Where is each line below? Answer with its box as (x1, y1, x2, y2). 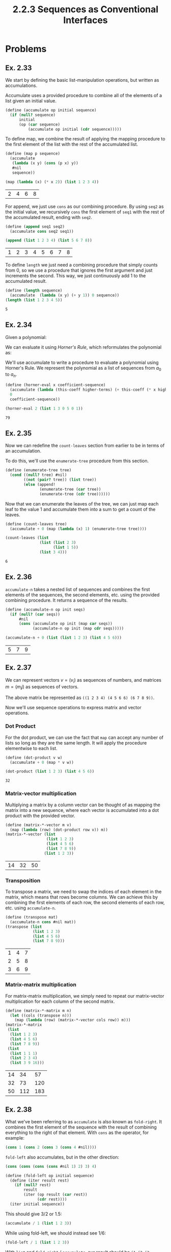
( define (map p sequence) (5, 151, 60, 156)
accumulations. (5, 83, 37, 88)
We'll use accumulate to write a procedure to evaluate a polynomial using (5, 359, 159, 366)
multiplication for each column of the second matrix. (5, 998, 115, 1004)
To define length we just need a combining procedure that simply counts (5, 262, 158, 268)
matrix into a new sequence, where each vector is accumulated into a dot (5, 807, 159, 813)
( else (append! (23, 482, 56, 487)
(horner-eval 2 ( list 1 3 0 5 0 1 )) (5, 406, 83, 411)
